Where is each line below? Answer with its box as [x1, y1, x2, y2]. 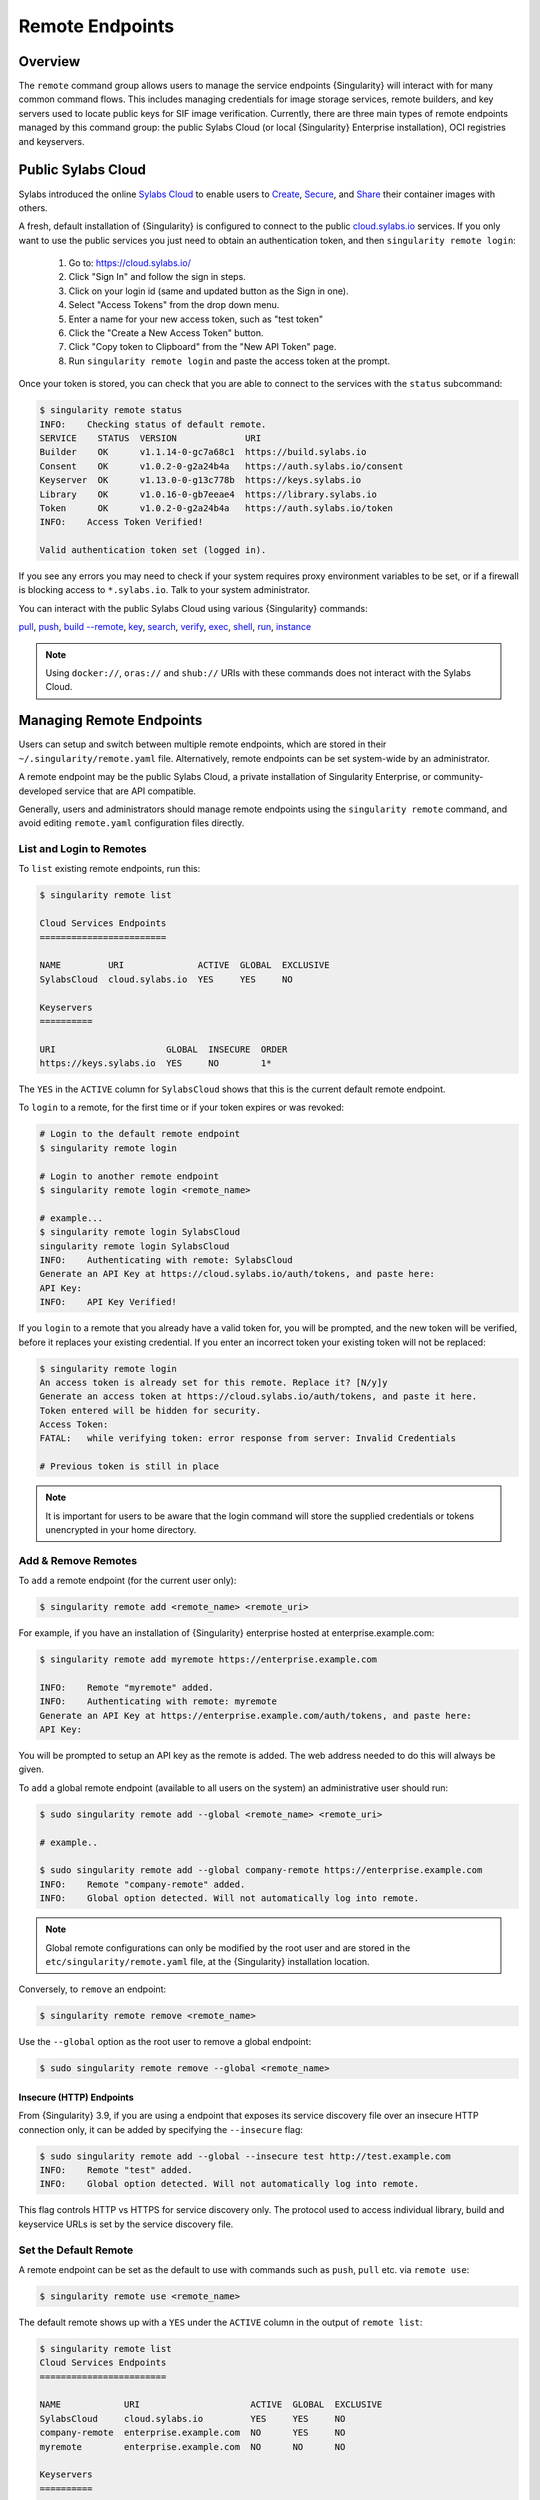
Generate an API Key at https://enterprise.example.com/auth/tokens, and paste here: [39, 1710, 472, 1721]
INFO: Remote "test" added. [39, 2165, 194, 2176]
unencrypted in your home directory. [45, 1524, 197, 1536]
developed [18, 785, 63, 797]
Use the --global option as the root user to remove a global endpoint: [18, 2036, 312, 2048]
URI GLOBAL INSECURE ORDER [39, 1043, 288, 1055]
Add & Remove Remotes [18, 1553, 138, 1567]
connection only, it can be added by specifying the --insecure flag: [18, 2123, 304, 2135]
